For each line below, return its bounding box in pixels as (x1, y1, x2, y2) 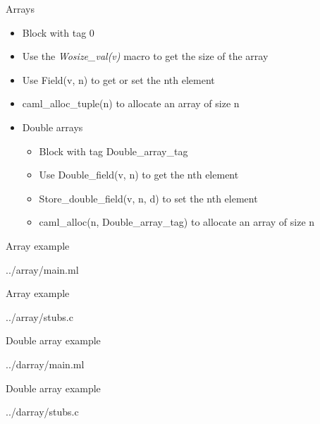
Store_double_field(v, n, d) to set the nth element (39, 190, 258, 205)
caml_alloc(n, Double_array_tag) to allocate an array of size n (39, 214, 315, 229)
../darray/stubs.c (6, 404, 79, 419)
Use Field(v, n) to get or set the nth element (22, 72, 215, 87)
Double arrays (22, 119, 83, 134)
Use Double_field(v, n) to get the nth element (39, 167, 239, 182)
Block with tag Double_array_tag (39, 143, 188, 158)
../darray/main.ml (6, 356, 85, 371)
